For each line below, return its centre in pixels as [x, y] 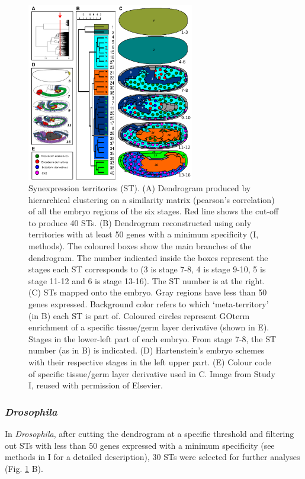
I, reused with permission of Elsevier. [96, 385]
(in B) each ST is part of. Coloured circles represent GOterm [139, 315]
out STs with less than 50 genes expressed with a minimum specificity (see [140, 445]
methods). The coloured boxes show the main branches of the [140, 246]
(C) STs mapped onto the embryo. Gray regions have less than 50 [148, 292]
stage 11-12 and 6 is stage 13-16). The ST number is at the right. [147, 280]
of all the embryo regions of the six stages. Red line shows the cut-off [154, 211]
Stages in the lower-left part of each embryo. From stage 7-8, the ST [152, 338]
